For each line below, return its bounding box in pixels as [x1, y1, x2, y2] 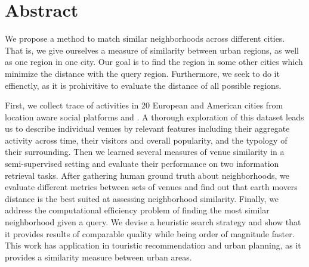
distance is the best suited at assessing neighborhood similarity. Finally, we [5, 192, 279, 204]
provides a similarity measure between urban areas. [5, 250, 192, 263]
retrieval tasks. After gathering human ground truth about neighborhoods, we [5, 169, 289, 181]
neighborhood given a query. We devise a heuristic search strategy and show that [5, 216, 301, 228]
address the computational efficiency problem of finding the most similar [5, 204, 270, 216]
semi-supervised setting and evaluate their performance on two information [5, 157, 279, 170]
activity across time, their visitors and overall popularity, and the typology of [5, 133, 288, 146]
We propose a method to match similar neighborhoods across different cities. [5, 32, 285, 45]
